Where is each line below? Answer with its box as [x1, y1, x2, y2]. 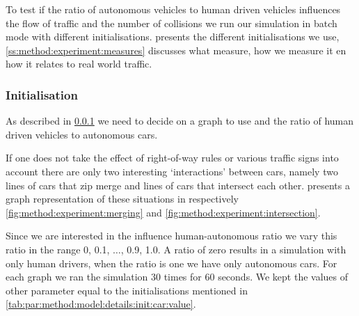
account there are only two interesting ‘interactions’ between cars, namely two [6, 164, 338, 178]
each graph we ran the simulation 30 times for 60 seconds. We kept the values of [6, 269, 348, 284]
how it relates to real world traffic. [6, 56, 152, 71]
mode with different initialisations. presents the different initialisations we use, [6, 29, 340, 44]
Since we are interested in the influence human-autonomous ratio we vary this [6, 228, 337, 243]
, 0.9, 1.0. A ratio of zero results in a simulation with [120, 242, 346, 256]
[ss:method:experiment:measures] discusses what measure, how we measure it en [6, 42, 346, 57]
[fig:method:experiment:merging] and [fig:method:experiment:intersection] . [6, 205, 321, 219]
